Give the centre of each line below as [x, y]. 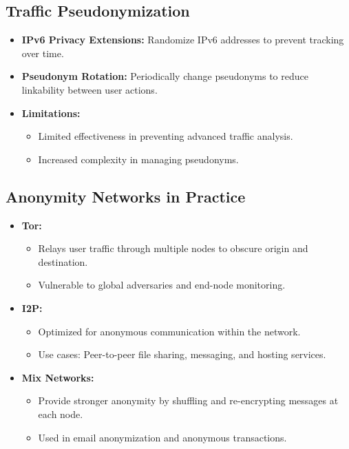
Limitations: [51, 113]
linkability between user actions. [89, 89]
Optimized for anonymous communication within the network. [169, 331]
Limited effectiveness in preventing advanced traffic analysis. [166, 136]
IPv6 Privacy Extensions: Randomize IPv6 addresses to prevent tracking [183, 40]
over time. [43, 53]
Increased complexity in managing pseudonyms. [138, 159]
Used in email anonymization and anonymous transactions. [162, 437]
